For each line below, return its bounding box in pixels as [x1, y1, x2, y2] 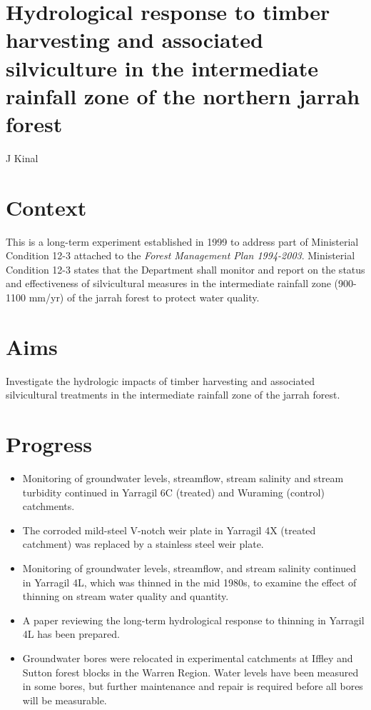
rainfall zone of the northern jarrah [6, 81, 360, 110]
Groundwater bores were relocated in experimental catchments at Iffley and [22, 650, 353, 665]
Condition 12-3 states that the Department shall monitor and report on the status [6, 261, 365, 276]
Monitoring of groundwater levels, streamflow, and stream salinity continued [22, 560, 356, 575]
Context [6, 192, 87, 221]
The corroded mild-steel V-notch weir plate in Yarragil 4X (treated [22, 522, 316, 537]
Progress [6, 429, 92, 459]
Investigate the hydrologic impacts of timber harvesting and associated [6, 373, 315, 388]
